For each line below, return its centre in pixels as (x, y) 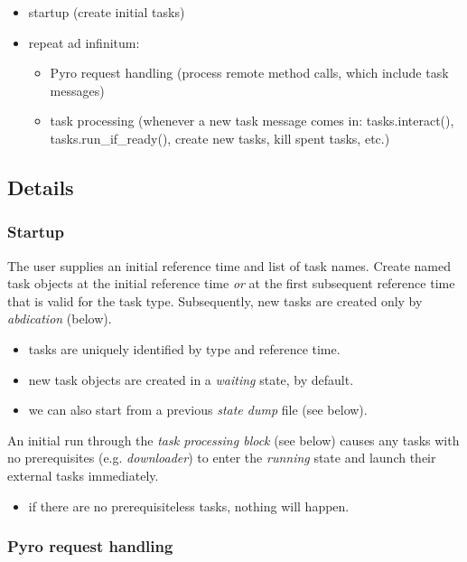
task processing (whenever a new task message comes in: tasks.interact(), (252, 121)
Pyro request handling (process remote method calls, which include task (249, 73)
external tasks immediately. (83, 475)
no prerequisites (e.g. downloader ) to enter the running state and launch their (222, 458)
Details (41, 187)
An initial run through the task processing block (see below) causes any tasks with (233, 440)
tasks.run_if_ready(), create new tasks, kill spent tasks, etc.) (220, 138)
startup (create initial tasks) (107, 12)
